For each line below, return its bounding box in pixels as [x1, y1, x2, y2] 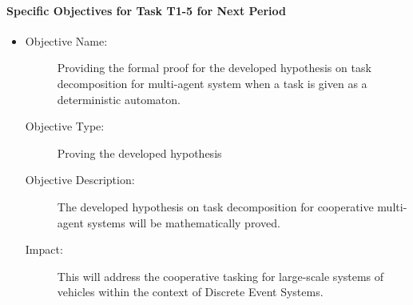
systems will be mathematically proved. [87, 214, 280, 231]
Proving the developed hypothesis [57, 144, 222, 161]
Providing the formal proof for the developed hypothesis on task [57, 59, 371, 76]
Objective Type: [25, 118, 105, 134]
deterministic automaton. [57, 90, 181, 107]
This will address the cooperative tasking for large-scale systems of [57, 267, 384, 284]
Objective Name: [25, 32, 108, 49]
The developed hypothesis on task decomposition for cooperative [57, 198, 374, 215]
